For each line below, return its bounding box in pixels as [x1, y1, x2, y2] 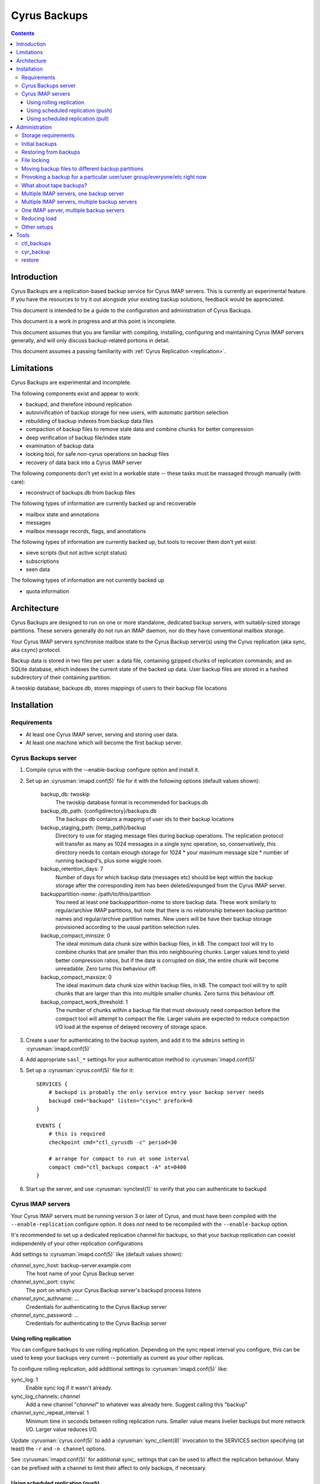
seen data [25, 566, 50, 573]
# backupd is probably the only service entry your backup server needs [48, 1089, 265, 1096]
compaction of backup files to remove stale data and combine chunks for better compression [25, 426, 254, 433]
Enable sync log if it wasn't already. [25, 1384, 113, 1391]
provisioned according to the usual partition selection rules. [55, 924, 201, 931]
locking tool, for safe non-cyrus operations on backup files [25, 451, 169, 458]
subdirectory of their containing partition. [11, 674, 112, 681]
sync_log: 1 [11, 1376, 39, 1383]
